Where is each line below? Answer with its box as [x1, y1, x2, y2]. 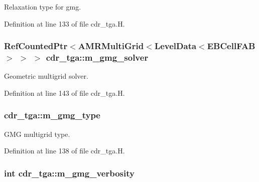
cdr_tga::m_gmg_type [4, 109, 100, 121]
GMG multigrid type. [4, 128, 70, 139]
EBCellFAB [207, 40, 255, 52]
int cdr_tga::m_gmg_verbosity [4, 166, 135, 179]
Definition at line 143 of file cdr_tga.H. [4, 87, 125, 98]
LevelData [154, 40, 197, 52]
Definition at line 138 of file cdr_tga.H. [4, 145, 125, 156]
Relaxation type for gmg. [4, 2, 81, 12]
